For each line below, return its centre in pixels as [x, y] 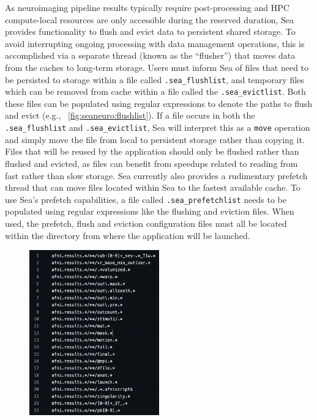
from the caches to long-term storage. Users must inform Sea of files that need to [157, 67]
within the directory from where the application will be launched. [128, 235]
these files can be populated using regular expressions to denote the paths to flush [159, 103]
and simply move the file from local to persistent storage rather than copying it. [155, 139]
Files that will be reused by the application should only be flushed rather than [152, 151]
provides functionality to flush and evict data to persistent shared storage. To [150, 31]
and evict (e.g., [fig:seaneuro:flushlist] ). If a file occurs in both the [130, 115]
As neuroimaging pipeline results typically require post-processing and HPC [147, 7]
